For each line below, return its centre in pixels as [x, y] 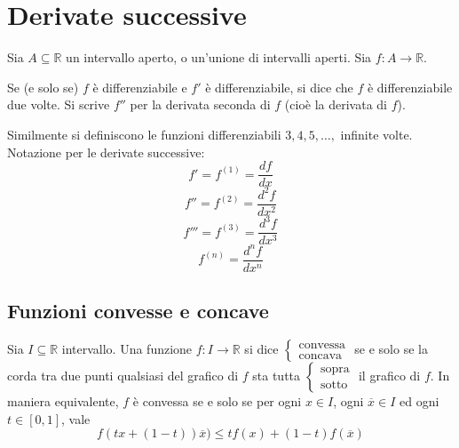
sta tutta [277, 376]
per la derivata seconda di [200, 104]
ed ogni [419, 401]
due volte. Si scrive [59, 104]
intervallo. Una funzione [127, 349]
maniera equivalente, [63, 401]
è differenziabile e [140, 87]
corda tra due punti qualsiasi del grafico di [123, 376]
